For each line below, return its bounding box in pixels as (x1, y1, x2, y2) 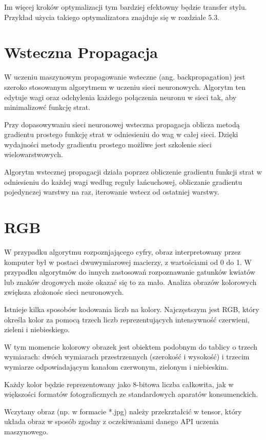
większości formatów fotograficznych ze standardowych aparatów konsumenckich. (4, 389, 258, 399)
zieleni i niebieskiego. (4, 324, 70, 335)
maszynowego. (4, 426, 49, 436)
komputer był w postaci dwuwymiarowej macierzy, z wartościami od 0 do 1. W (4, 256, 252, 267)
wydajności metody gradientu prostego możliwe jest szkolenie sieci (4, 139, 212, 149)
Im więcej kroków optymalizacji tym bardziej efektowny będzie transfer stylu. (4, 2, 247, 12)
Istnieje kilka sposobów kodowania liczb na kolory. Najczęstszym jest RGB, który (4, 303, 259, 314)
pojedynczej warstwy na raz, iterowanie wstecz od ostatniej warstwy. (4, 186, 219, 197)
